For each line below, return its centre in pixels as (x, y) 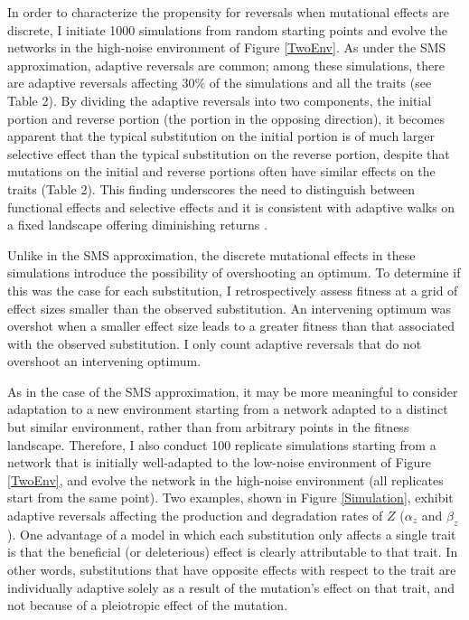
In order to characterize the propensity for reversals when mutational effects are (229, 12)
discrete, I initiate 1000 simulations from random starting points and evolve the (228, 29)
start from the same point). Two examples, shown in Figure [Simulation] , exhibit (230, 498)
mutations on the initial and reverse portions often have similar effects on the (221, 171)
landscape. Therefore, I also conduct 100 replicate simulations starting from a (222, 444)
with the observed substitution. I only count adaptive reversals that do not (215, 343)
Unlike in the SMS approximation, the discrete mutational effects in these (211, 254)
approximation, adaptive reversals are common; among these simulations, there (226, 65)
